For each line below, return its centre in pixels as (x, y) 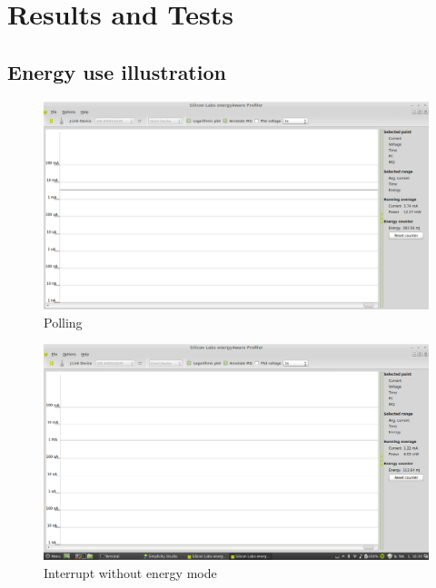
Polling (63, 322)
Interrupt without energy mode (130, 572)
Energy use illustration (117, 71)
